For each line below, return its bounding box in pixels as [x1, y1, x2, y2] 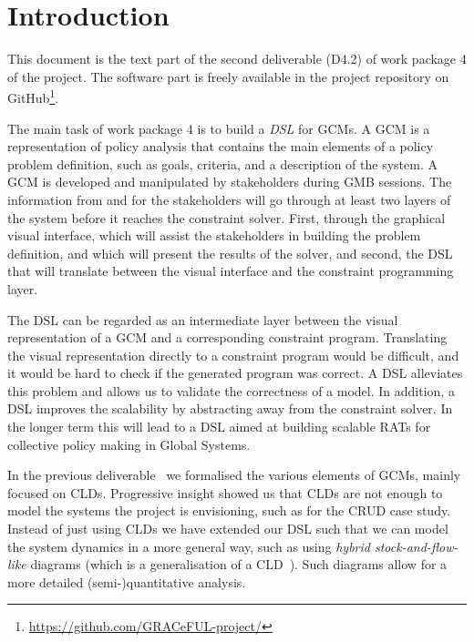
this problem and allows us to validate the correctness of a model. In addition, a [7, 381, 455, 400]
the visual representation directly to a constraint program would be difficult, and [7, 345, 459, 364]
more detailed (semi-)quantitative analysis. [7, 572, 246, 591]
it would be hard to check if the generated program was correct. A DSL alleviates [7, 363, 463, 382]
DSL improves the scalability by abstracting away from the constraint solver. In [7, 399, 453, 418]
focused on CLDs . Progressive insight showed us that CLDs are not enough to [7, 483, 443, 502]
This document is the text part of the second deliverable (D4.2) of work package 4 [7, 49, 467, 68]
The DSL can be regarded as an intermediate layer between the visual [7, 310, 398, 329]
